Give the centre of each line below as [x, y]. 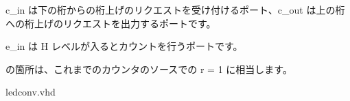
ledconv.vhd [31, 92]
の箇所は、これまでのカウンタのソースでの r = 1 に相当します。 [149, 69]
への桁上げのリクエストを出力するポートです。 [111, 23]
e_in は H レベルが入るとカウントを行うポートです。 [124, 46]
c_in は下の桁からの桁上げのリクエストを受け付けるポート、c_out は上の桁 [175, 10]
